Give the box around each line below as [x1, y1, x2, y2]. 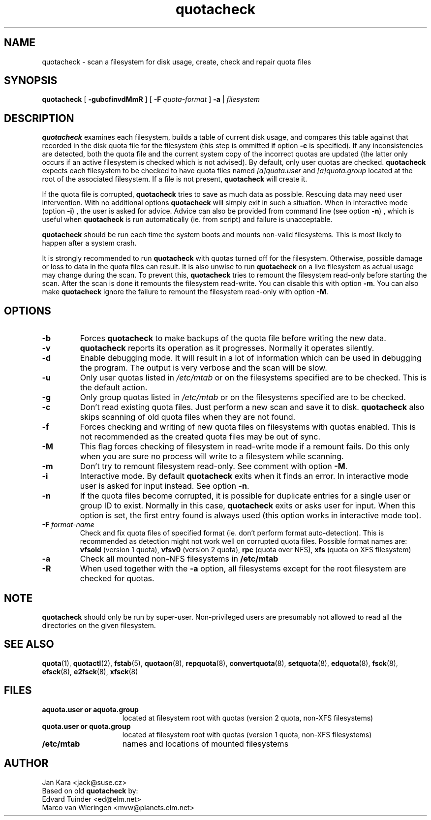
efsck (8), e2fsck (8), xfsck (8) [42, 667, 138, 676]
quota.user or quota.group [42, 722, 131, 730]
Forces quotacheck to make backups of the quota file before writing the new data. [80, 333, 386, 344]
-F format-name [42, 520, 94, 529]
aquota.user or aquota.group [42, 705, 139, 714]
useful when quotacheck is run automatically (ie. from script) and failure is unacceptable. [42, 215, 333, 224]
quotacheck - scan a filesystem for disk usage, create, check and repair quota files [42, 57, 311, 66]
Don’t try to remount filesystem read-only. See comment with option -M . [80, 461, 348, 472]
